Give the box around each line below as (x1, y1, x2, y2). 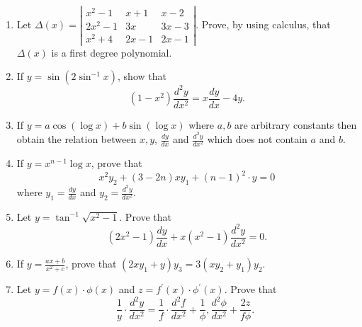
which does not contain (207, 132, 307, 147)
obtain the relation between (16, 132, 137, 147)
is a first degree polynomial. (51, 45, 172, 59)
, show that (118, 69, 166, 84)
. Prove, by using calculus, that (196, 16, 331, 31)
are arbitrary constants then (234, 117, 357, 132)
